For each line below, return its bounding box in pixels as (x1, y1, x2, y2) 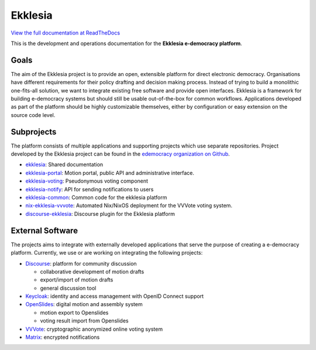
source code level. (11, 111, 56, 118)
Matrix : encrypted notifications (25, 334, 100, 341)
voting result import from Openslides (40, 317, 129, 324)
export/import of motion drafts (40, 276, 114, 283)
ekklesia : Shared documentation (25, 161, 104, 168)
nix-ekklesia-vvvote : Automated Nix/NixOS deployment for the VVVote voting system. (25, 202, 232, 209)
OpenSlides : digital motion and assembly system (25, 301, 143, 308)
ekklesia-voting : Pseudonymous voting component (25, 177, 149, 184)
